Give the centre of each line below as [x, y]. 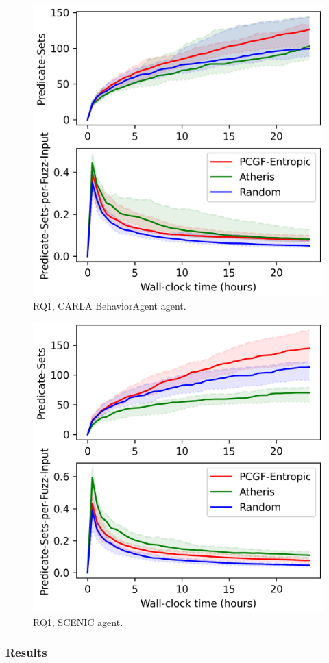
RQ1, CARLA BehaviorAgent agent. [110, 305]
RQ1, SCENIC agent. [78, 622]
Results [26, 652]
